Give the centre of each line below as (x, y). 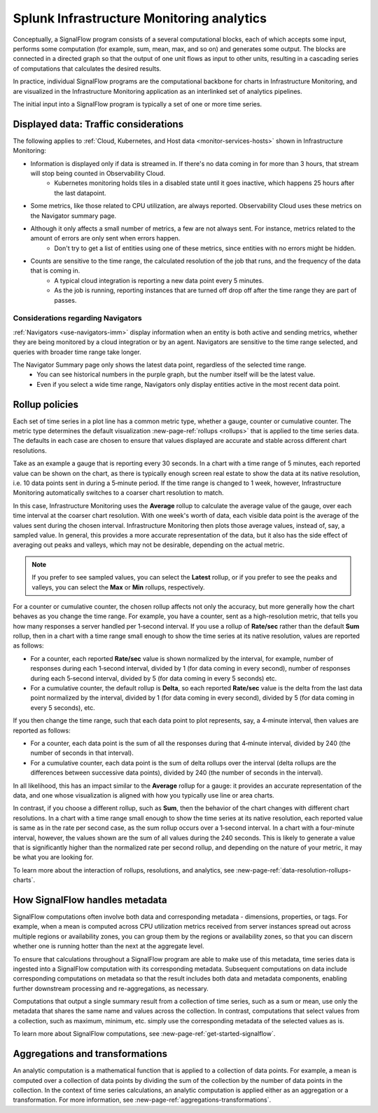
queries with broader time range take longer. (77, 352)
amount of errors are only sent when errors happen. (105, 238)
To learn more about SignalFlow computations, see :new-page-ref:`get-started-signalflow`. (144, 1034)
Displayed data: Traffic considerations (98, 124)
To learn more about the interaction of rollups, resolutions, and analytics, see (124, 870)
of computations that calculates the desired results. (87, 68)
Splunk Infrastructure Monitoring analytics (140, 18)
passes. (65, 300)
